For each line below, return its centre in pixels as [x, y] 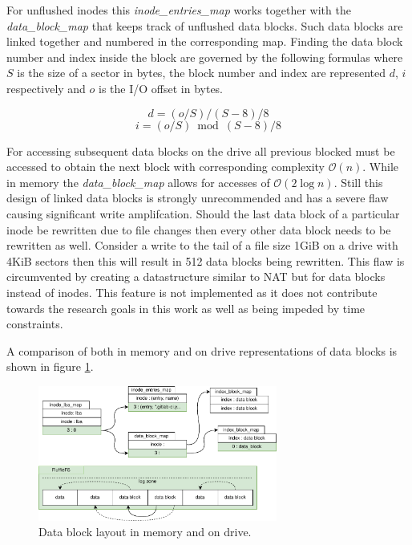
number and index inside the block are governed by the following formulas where [205, 57]
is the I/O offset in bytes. [161, 88]
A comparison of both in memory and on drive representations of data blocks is [202, 350]
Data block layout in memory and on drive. [145, 532]
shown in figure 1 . [50, 366]
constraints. [35, 324]
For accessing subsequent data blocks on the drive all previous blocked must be [201, 150]
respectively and [46, 88]
